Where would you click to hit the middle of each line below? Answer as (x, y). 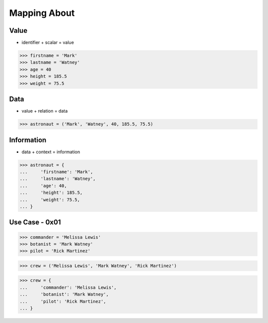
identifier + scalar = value (48, 43)
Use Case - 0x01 (35, 223)
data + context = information (51, 152)
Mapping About (42, 13)
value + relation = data (45, 111)
